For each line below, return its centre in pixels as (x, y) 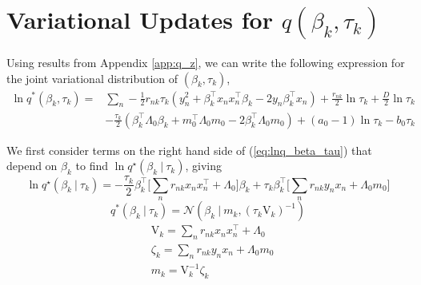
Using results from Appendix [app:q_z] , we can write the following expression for (206, 62)
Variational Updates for (140, 20)
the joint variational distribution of (92, 78)
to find (92, 166)
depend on (32, 166)
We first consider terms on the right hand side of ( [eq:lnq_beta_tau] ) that (189, 150)
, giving (203, 166)
